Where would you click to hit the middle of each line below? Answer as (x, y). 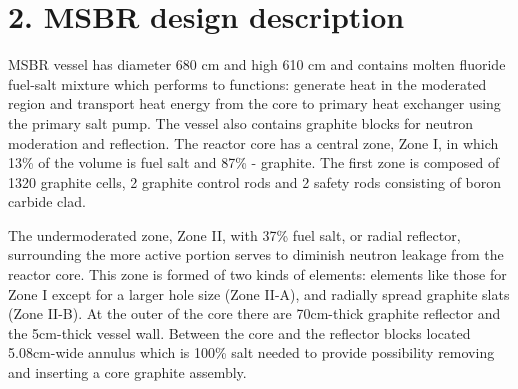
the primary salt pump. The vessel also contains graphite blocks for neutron (240, 122)
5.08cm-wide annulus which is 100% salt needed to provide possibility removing (251, 352)
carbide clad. (47, 201)
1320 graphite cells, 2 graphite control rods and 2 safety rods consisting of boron (255, 181)
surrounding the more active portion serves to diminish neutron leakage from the (256, 254)
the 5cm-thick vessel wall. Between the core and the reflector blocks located (239, 332)
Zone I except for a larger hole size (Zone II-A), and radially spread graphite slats (259, 293)
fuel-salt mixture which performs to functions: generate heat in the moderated (247, 83)
